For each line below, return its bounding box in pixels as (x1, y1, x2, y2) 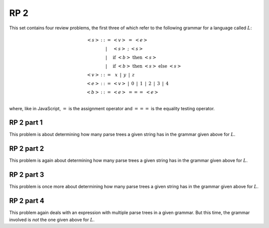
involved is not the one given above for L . (9, 217, 95, 223)
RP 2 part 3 (9, 170, 44, 179)
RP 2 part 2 (9, 145, 44, 153)
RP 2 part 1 (9, 118, 43, 127)
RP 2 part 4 (9, 197, 45, 205)
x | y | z (115, 72, 135, 77)
